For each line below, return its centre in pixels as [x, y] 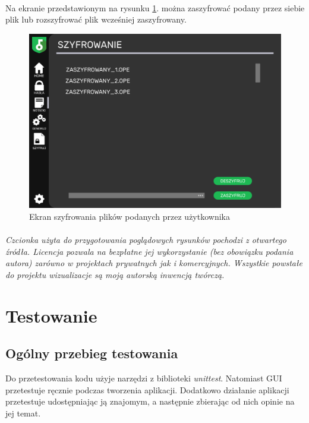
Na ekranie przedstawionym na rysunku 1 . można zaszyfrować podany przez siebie [155, 7]
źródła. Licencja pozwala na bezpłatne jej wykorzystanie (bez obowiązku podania [149, 251]
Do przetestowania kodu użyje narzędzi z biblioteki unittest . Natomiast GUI [144, 378]
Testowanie [51, 315]
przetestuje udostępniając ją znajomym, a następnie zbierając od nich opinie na [150, 401]
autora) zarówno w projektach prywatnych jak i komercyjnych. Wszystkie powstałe [154, 263]
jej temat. [23, 413]
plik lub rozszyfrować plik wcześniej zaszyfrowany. [96, 19]
